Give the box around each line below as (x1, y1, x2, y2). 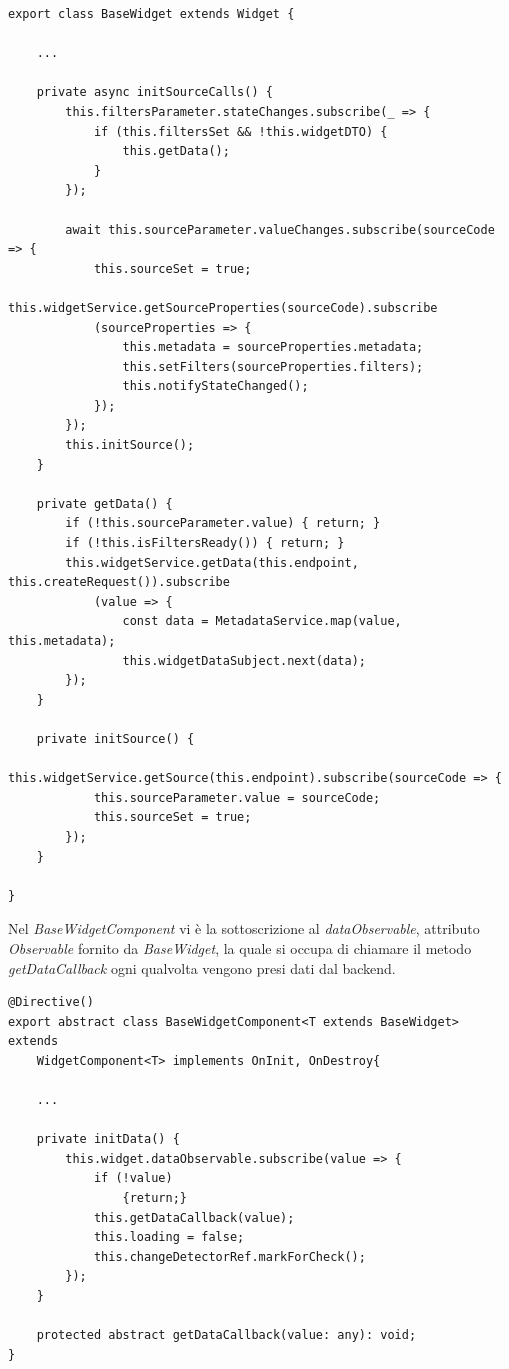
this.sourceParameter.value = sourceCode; (93, 790, 381, 805)
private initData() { (36, 1132, 180, 1147)
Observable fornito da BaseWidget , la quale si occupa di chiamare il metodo (8, 937, 472, 958)
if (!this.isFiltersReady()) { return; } (65, 536, 345, 551)
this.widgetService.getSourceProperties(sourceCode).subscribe (8, 300, 438, 315)
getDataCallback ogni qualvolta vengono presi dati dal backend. (8, 957, 396, 978)
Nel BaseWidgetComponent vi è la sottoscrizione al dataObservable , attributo (8, 918, 480, 939)
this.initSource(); (65, 438, 195, 453)
